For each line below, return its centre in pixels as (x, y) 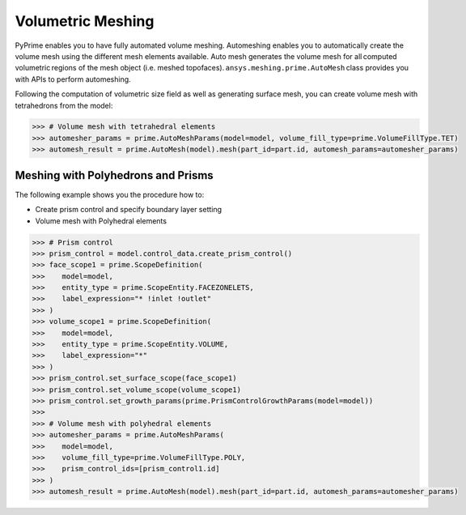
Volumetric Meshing (85, 21)
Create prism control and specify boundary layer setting (129, 210)
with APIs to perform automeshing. (73, 79)
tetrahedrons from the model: (64, 105)
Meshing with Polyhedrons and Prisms (114, 175)
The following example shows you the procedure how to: (110, 194)
